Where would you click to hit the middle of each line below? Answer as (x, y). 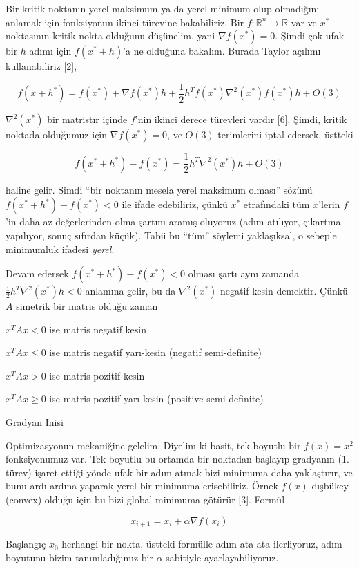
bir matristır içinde (87, 119)
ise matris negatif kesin (98, 329)
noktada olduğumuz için (57, 134)
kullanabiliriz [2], (41, 66)
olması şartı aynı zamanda (244, 273)
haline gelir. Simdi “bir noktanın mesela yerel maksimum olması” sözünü (159, 189)
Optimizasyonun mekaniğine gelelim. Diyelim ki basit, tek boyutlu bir (153, 445)
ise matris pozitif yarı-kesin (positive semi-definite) (156, 399)
